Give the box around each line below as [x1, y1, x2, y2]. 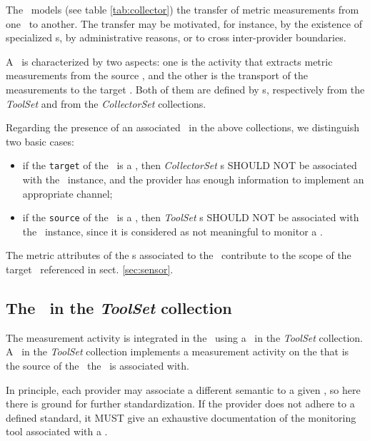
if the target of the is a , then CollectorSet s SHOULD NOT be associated [22, 158, 357, 173]
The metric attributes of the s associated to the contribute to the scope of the [6, 248, 351, 263]
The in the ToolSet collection [6, 297, 232, 319]
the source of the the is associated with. [6, 358, 189, 373]
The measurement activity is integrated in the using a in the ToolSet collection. [6, 330, 363, 345]
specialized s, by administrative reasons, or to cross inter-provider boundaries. [6, 30, 346, 45]
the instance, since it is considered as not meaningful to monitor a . [22, 223, 323, 238]
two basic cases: [6, 133, 74, 148]
